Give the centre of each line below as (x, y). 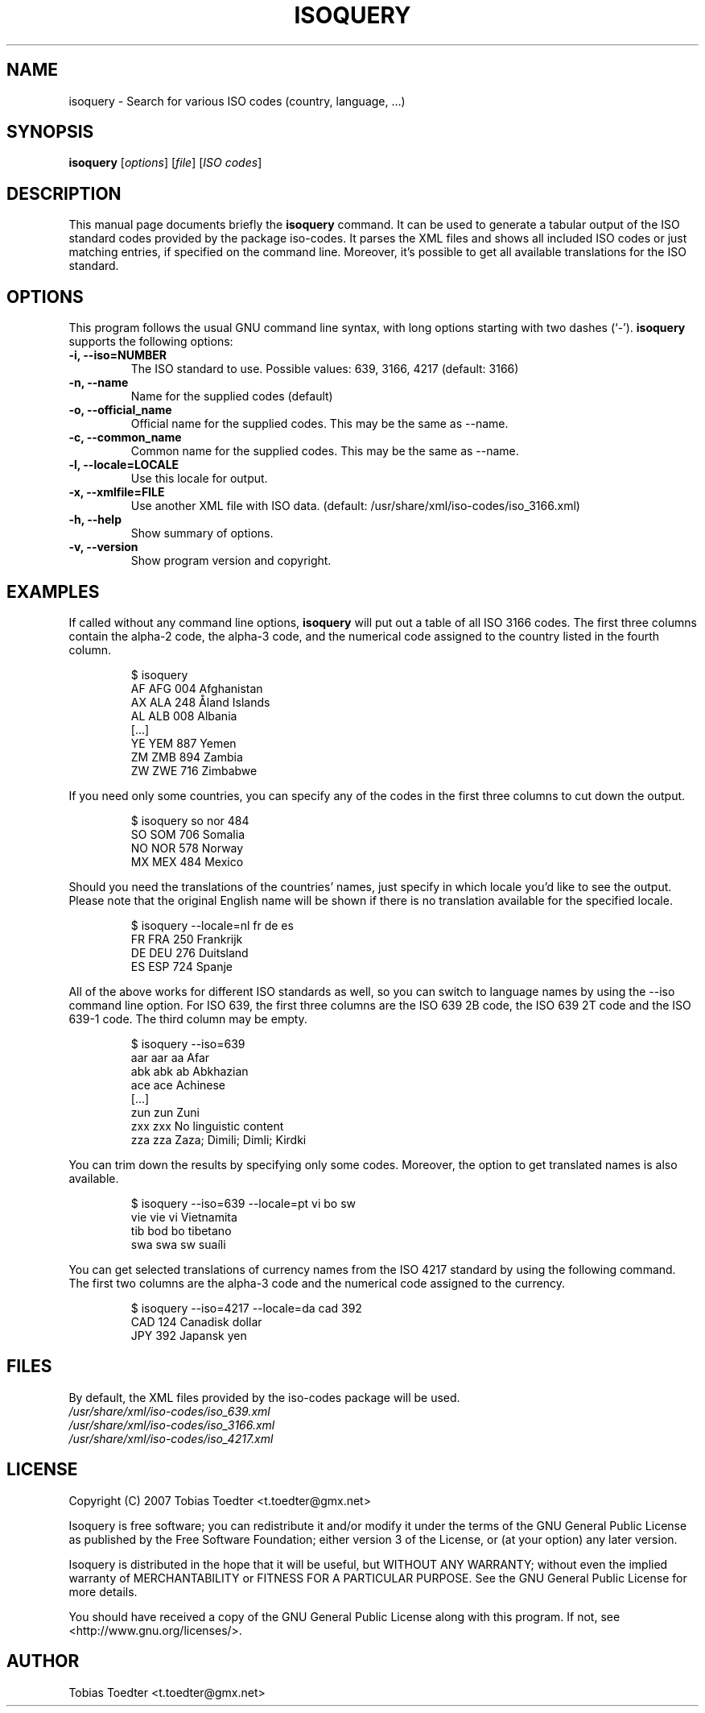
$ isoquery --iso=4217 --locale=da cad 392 (246, 1308)
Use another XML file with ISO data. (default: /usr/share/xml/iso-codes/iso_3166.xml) (355, 506)
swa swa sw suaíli (178, 1244)
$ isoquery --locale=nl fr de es (212, 925)
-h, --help (95, 520)
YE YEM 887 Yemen (183, 743)
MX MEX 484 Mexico (187, 861)
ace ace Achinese (178, 1085)
